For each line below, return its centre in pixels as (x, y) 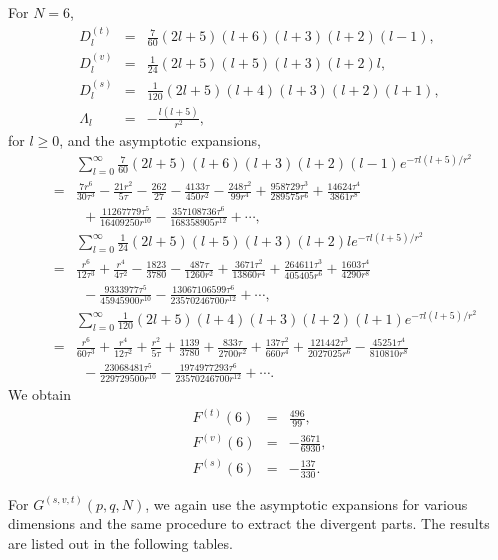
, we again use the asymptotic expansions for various (306, 503)
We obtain (40, 394)
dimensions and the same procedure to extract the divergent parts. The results (249, 523)
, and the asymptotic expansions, (160, 140)
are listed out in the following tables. (120, 542)
